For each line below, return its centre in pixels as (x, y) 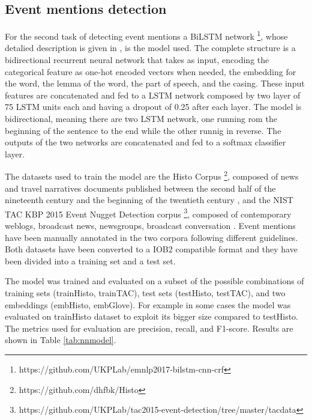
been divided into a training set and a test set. (90, 260)
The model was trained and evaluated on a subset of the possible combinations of (154, 281)
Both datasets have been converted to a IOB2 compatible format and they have (151, 249)
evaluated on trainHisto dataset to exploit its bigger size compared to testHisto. (151, 316)
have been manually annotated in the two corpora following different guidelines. (151, 237)
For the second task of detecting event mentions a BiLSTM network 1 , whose (146, 35)
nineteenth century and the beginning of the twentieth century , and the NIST (149, 200)
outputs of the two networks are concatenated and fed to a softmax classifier (145, 142)
